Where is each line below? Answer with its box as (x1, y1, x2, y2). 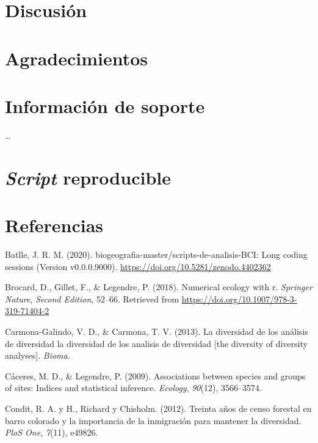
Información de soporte (5, 93, 205, 118)
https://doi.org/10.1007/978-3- (181, 292, 297, 305)
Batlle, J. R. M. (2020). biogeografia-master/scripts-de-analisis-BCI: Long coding (5, 247, 308, 260)
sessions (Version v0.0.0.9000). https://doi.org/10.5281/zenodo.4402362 (5, 260, 271, 273)
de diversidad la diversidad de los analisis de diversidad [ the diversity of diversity (5, 337, 308, 350)
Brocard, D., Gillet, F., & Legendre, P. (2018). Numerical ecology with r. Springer (5, 280, 313, 293)
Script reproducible (5, 164, 171, 190)
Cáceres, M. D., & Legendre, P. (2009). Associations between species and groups (5, 369, 306, 382)
